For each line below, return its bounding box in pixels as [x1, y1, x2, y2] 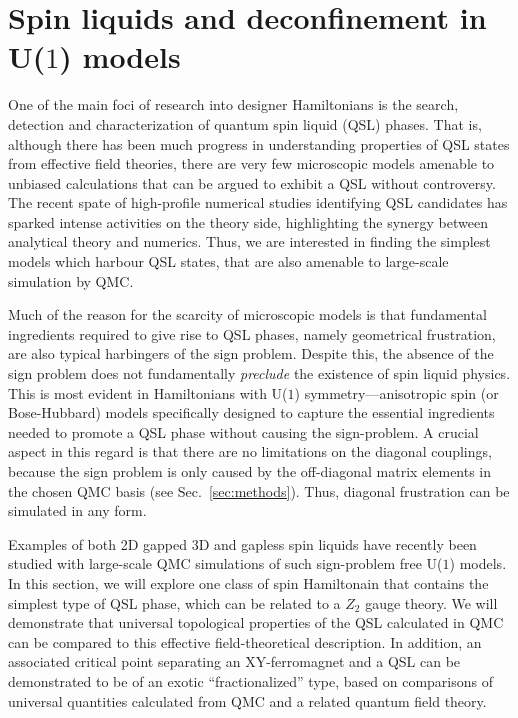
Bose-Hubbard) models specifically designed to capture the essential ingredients [8, 402, 495, 423]
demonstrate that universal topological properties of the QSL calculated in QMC [8, 612, 504, 633]
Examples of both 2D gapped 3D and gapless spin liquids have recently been [8, 533, 477, 554]
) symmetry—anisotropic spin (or [294, 382, 499, 403]
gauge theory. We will [365, 592, 498, 613]
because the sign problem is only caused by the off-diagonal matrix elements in [8, 461, 492, 481]
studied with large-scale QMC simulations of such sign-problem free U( [8, 553, 443, 574]
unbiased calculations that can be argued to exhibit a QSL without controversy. [8, 172, 496, 193]
